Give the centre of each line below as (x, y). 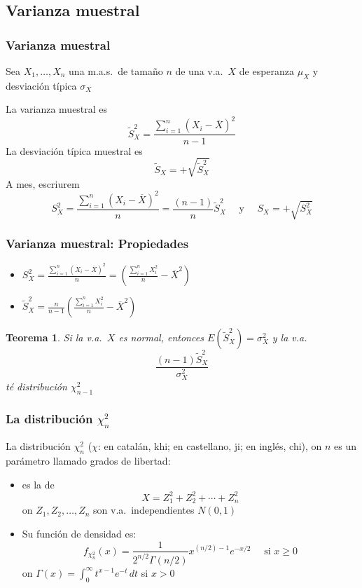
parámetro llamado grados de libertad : (88, 461)
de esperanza (267, 71)
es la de (38, 484)
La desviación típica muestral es (74, 150)
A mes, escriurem (43, 183)
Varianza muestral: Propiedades (97, 243)
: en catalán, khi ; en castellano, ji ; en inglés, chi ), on (210, 446)
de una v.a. (199, 71)
